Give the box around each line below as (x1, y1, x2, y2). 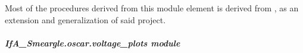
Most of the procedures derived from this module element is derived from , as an (5, 2, 299, 14)
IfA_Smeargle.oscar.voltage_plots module (5, 36, 180, 49)
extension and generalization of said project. (5, 13, 166, 26)
